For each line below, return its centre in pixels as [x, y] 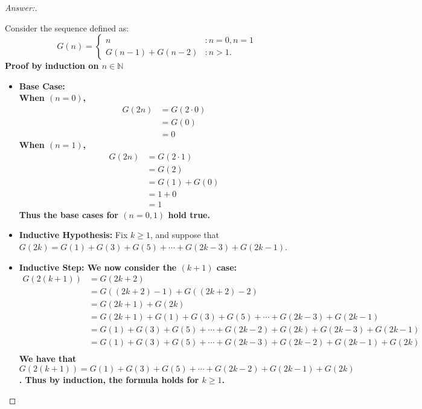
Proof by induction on [52, 66]
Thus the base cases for [69, 214]
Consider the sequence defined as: [67, 27]
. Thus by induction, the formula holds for [109, 379]
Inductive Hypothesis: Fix [73, 235]
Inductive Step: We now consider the [98, 267]
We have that [48, 359]
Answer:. [21, 7]
